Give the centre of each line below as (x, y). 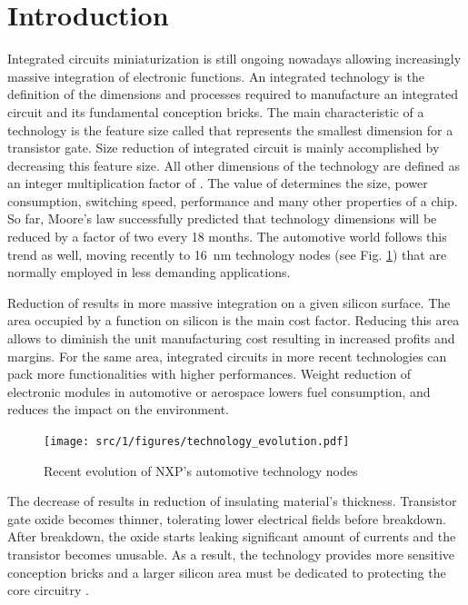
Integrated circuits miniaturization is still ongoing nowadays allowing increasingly (234, 59)
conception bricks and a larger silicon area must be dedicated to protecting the (227, 572)
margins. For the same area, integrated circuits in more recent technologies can (227, 356)
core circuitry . (48, 590)
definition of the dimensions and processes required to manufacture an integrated (233, 94)
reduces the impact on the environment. (118, 409)
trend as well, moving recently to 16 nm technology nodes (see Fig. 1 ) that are (227, 254)
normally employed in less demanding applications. (149, 272)
